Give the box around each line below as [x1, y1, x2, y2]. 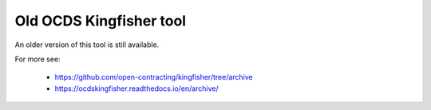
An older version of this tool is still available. [14, 40, 160, 49]
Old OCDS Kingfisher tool [14, 12, 187, 29]
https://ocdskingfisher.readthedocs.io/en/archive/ [54, 84, 219, 93]
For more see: [14, 54, 61, 64]
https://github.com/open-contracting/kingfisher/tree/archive [54, 73, 253, 82]
